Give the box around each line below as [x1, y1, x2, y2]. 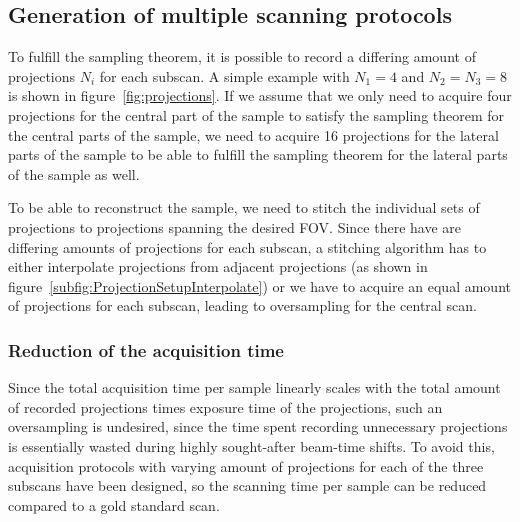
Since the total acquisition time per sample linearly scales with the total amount [8, 377, 501, 398]
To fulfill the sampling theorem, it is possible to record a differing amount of [8, 46, 476, 67]
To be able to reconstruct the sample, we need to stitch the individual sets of [8, 197, 480, 218]
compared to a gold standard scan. [8, 494, 220, 515]
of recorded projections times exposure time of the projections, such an [8, 396, 443, 417]
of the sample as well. [8, 163, 140, 184]
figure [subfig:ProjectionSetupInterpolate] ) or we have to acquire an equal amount [8, 275, 511, 296]
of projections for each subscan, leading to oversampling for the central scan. [8, 295, 477, 316]
